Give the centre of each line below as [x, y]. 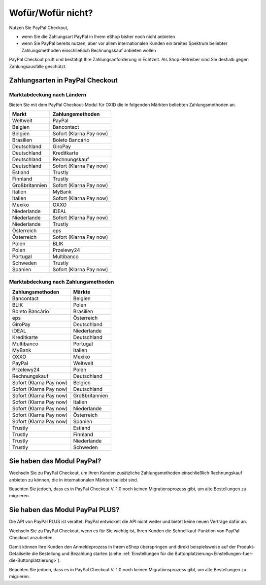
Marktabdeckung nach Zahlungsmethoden [62, 282]
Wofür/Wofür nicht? [51, 13]
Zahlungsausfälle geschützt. [38, 66]
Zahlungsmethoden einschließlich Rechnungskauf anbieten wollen [89, 50]
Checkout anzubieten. [32, 538]
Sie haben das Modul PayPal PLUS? [64, 510]
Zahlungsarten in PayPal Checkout [63, 81]
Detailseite [20, 553]
